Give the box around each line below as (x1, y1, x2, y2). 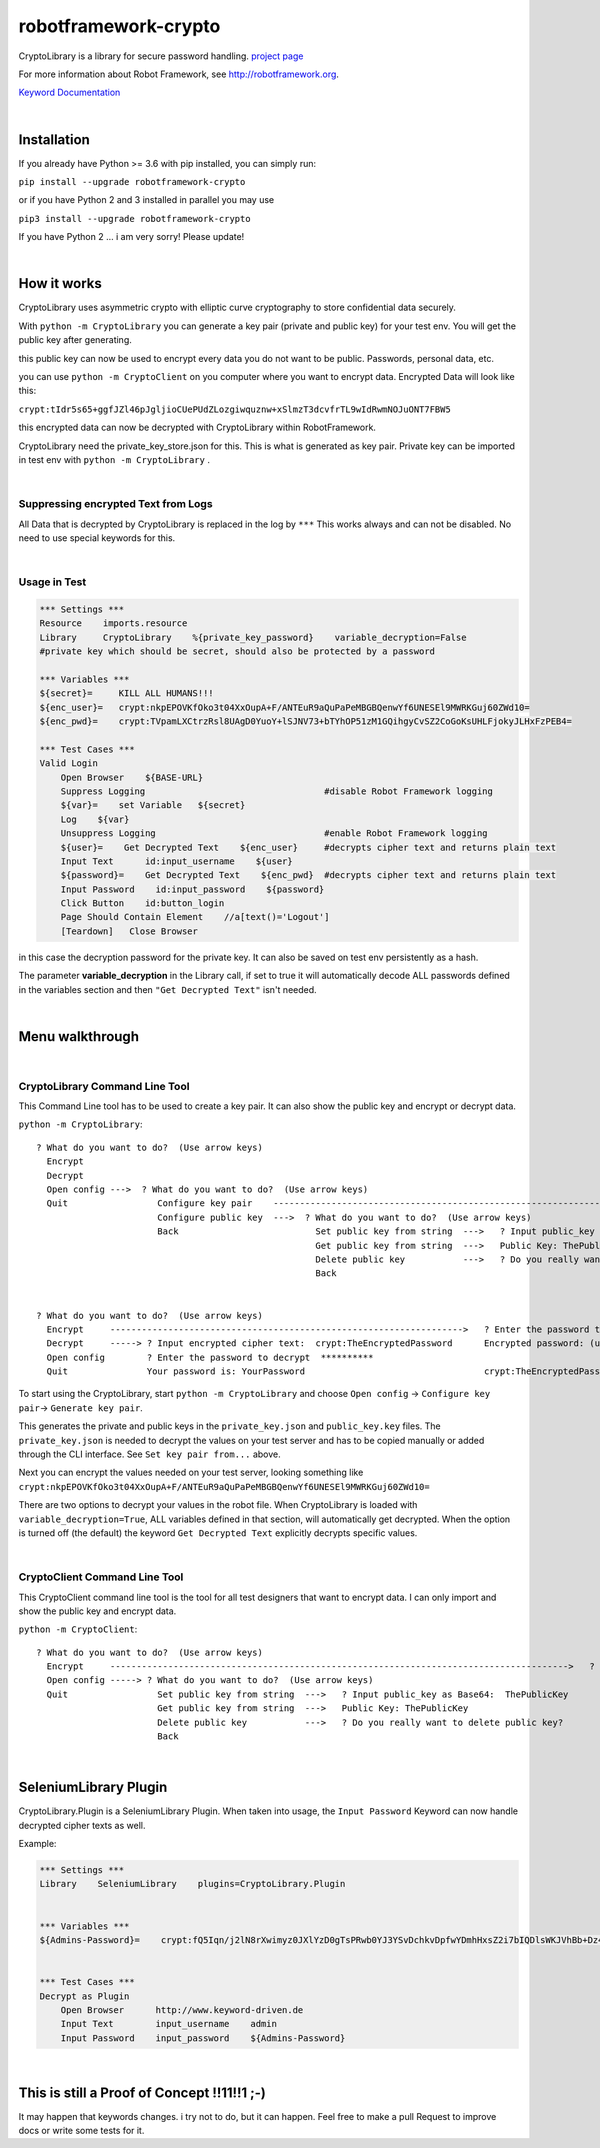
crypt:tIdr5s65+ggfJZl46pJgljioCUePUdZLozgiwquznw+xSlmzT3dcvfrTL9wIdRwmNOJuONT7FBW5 (18, 403, 452, 415)
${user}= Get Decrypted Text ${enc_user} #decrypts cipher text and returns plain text (60, 841, 557, 853)
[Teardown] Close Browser (60, 925, 199, 937)
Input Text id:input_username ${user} (60, 855, 294, 867)
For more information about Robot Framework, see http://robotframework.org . (18, 68, 340, 80)
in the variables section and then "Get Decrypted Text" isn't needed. (18, 983, 317, 995)
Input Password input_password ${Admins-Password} (60, 2032, 346, 2044)
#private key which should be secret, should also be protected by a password (39, 646, 435, 657)
